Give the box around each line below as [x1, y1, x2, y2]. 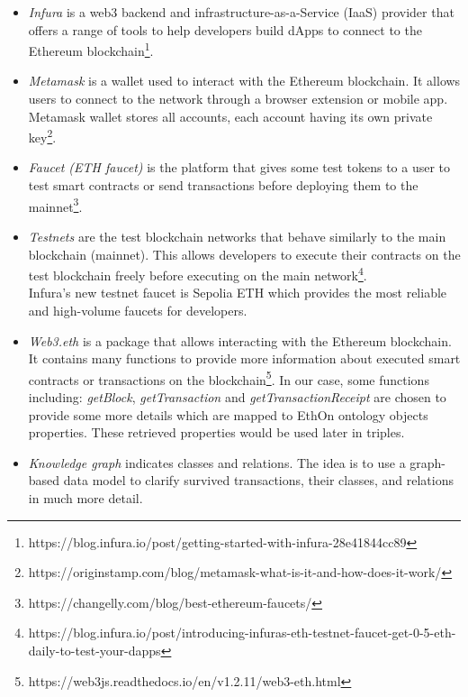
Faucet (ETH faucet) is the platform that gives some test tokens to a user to [28, 158, 451, 177]
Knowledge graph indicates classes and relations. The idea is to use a [28, 453, 406, 472]
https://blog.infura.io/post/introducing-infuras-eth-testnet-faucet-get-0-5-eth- [28, 623, 456, 642]
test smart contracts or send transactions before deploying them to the [28, 176, 418, 195]
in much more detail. [28, 488, 143, 507]
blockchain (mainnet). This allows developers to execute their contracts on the [28, 244, 461, 263]
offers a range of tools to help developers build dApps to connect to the [28, 20, 422, 39]
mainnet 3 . [28, 194, 83, 216]
